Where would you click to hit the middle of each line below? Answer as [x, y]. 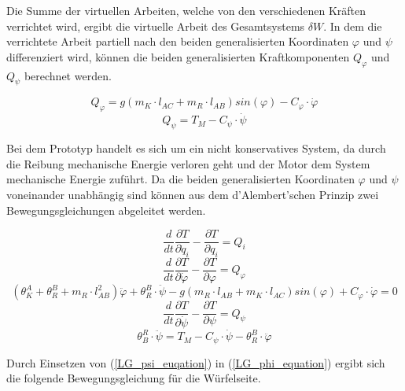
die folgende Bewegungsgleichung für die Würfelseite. [134, 378]
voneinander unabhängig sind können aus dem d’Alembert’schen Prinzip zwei [193, 194]
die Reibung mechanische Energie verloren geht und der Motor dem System [188, 163]
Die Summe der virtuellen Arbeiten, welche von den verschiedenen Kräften [186, 10]
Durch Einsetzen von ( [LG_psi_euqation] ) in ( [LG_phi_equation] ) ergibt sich [196, 362]
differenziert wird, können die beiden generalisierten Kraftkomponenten [178, 56]
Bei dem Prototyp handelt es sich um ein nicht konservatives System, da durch [196, 148]
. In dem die [353, 26]
